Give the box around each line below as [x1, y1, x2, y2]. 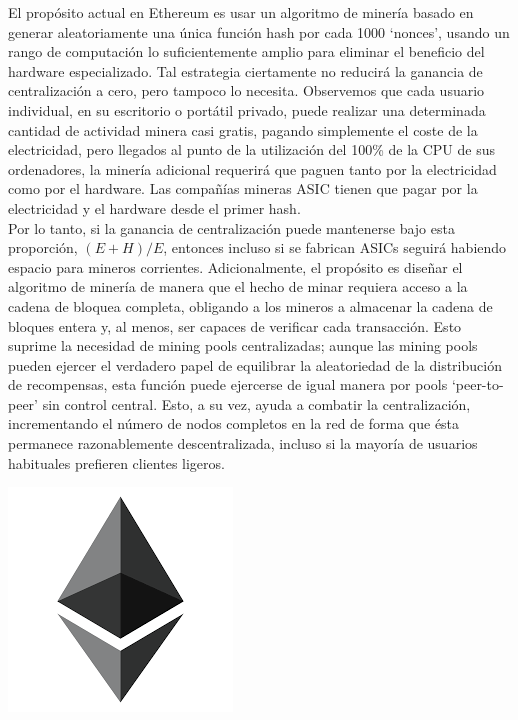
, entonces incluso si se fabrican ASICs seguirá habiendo [163, 237, 507, 258]
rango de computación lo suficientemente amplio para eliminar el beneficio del [8, 41, 485, 62]
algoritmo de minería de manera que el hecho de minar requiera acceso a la [8, 276, 468, 297]
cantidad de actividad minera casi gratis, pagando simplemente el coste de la [8, 119, 478, 140]
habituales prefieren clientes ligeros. [8, 452, 225, 473]
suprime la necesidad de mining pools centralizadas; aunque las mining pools [8, 335, 478, 356]
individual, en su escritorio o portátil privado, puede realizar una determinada [8, 99, 486, 120]
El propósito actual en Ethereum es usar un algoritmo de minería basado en [8, 2, 474, 22]
